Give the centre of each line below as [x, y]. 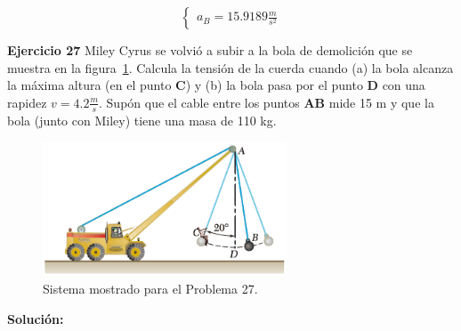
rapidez [27, 102]
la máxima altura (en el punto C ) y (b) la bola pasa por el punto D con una [216, 85]
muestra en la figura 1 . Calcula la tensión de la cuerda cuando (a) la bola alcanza [230, 67]
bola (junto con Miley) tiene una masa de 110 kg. [142, 120]
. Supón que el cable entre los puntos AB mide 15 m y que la [267, 102]
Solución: [36, 318]
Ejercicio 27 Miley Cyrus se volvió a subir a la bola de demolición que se [210, 50]
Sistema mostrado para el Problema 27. [150, 288]
